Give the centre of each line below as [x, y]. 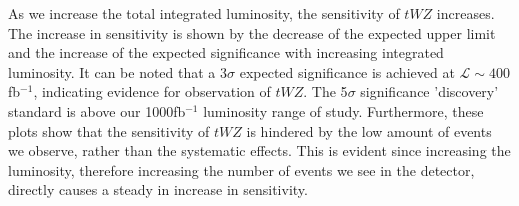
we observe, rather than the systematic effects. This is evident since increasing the [259, 150]
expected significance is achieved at [347, 71]
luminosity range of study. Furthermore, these [343, 110]
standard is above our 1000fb [97, 110]
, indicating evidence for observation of [152, 91]
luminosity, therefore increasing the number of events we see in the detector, [241, 169]
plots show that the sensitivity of [109, 130]
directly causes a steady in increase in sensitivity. [158, 189]
